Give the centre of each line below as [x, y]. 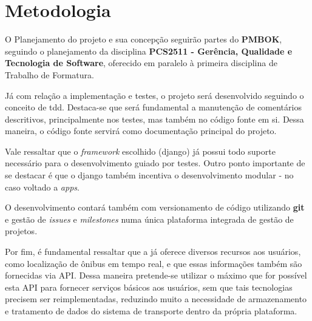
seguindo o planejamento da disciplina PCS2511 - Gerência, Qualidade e [149, 51]
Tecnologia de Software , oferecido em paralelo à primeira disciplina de [141, 63]
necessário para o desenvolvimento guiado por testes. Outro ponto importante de [155, 163]
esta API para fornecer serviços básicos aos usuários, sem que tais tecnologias [149, 287]
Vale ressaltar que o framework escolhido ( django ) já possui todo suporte [140, 151]
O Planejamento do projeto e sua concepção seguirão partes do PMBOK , [144, 39]
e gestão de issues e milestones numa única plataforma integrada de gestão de [149, 219]
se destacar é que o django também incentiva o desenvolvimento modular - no [149, 175]
